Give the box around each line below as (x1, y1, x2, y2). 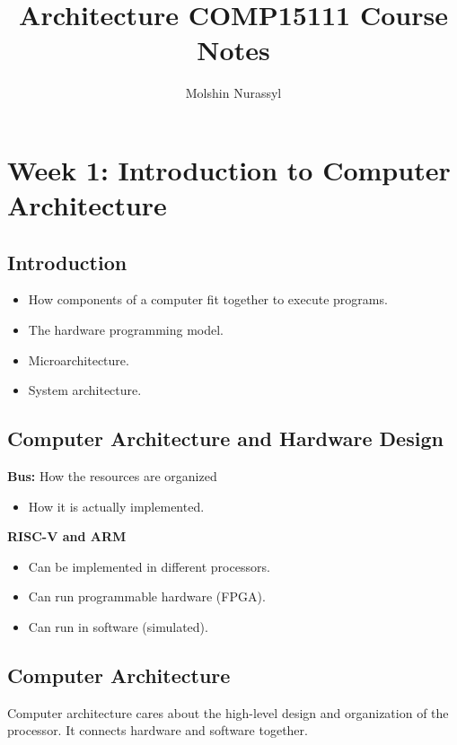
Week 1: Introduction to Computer (7, 151, 451, 188)
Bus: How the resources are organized (7, 467, 217, 486)
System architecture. (28, 381, 142, 399)
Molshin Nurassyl (185, 83, 282, 102)
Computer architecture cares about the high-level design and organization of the (7, 703, 449, 722)
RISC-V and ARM (7, 527, 127, 546)
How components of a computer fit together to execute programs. (28, 290, 388, 309)
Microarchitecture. (28, 350, 129, 369)
